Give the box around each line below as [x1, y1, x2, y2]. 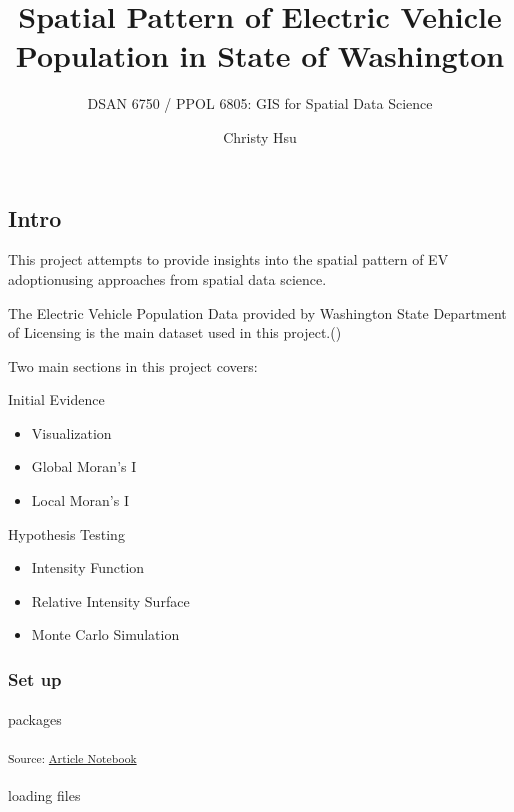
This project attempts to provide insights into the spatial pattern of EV [8, 249, 449, 270]
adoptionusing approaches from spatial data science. [8, 268, 327, 289]
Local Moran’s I [31, 490, 129, 511]
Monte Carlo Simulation [31, 624, 180, 645]
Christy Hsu [223, 126, 297, 147]
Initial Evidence [8, 389, 105, 410]
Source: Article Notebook [8, 749, 137, 766]
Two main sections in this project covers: [8, 355, 258, 376]
